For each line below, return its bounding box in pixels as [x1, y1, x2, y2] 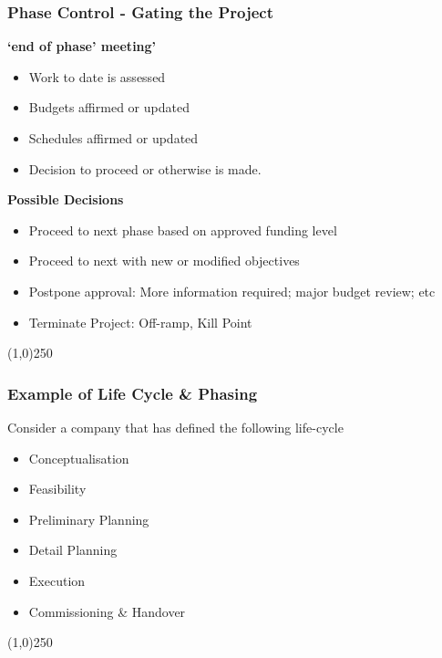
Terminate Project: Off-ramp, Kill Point [28, 312, 252, 331]
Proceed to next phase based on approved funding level [28, 220, 337, 239]
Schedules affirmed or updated [28, 129, 199, 147]
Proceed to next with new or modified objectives [28, 251, 300, 270]
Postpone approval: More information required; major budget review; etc [28, 281, 436, 300]
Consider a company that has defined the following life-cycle [7, 417, 344, 436]
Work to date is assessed [28, 67, 166, 86]
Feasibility [28, 479, 87, 498]
